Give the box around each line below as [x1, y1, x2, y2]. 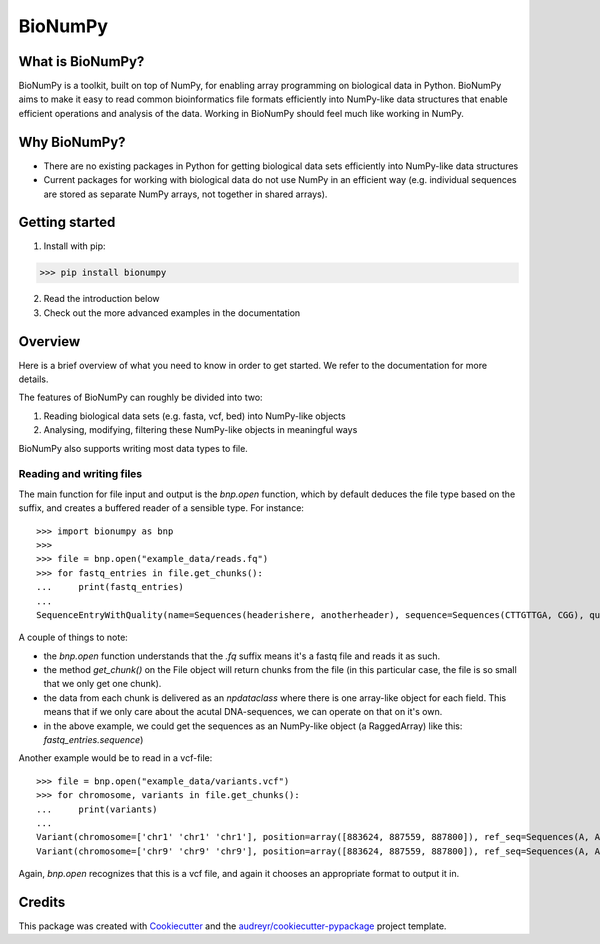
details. [18, 373, 49, 385]
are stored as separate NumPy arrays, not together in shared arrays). [43, 188, 328, 200]
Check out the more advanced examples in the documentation [43, 306, 301, 319]
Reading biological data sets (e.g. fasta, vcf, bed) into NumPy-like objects [43, 410, 346, 422]
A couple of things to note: [18, 631, 129, 644]
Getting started [18, 214, 116, 231]
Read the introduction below [43, 293, 160, 305]
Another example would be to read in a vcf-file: [18, 752, 213, 764]
